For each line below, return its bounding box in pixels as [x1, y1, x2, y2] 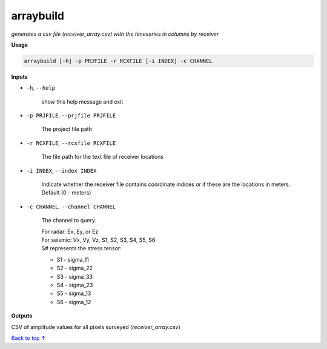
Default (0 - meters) [41, 189, 91, 196]
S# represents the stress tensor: [41, 245, 122, 252]
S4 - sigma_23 [56, 281, 93, 288]
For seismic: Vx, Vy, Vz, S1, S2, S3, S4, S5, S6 [41, 236, 156, 244]
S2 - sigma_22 [56, 264, 93, 272]
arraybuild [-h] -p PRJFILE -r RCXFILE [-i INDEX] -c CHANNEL [24, 58, 213, 64]
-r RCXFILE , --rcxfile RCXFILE [26, 139, 116, 147]
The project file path [41, 125, 92, 133]
